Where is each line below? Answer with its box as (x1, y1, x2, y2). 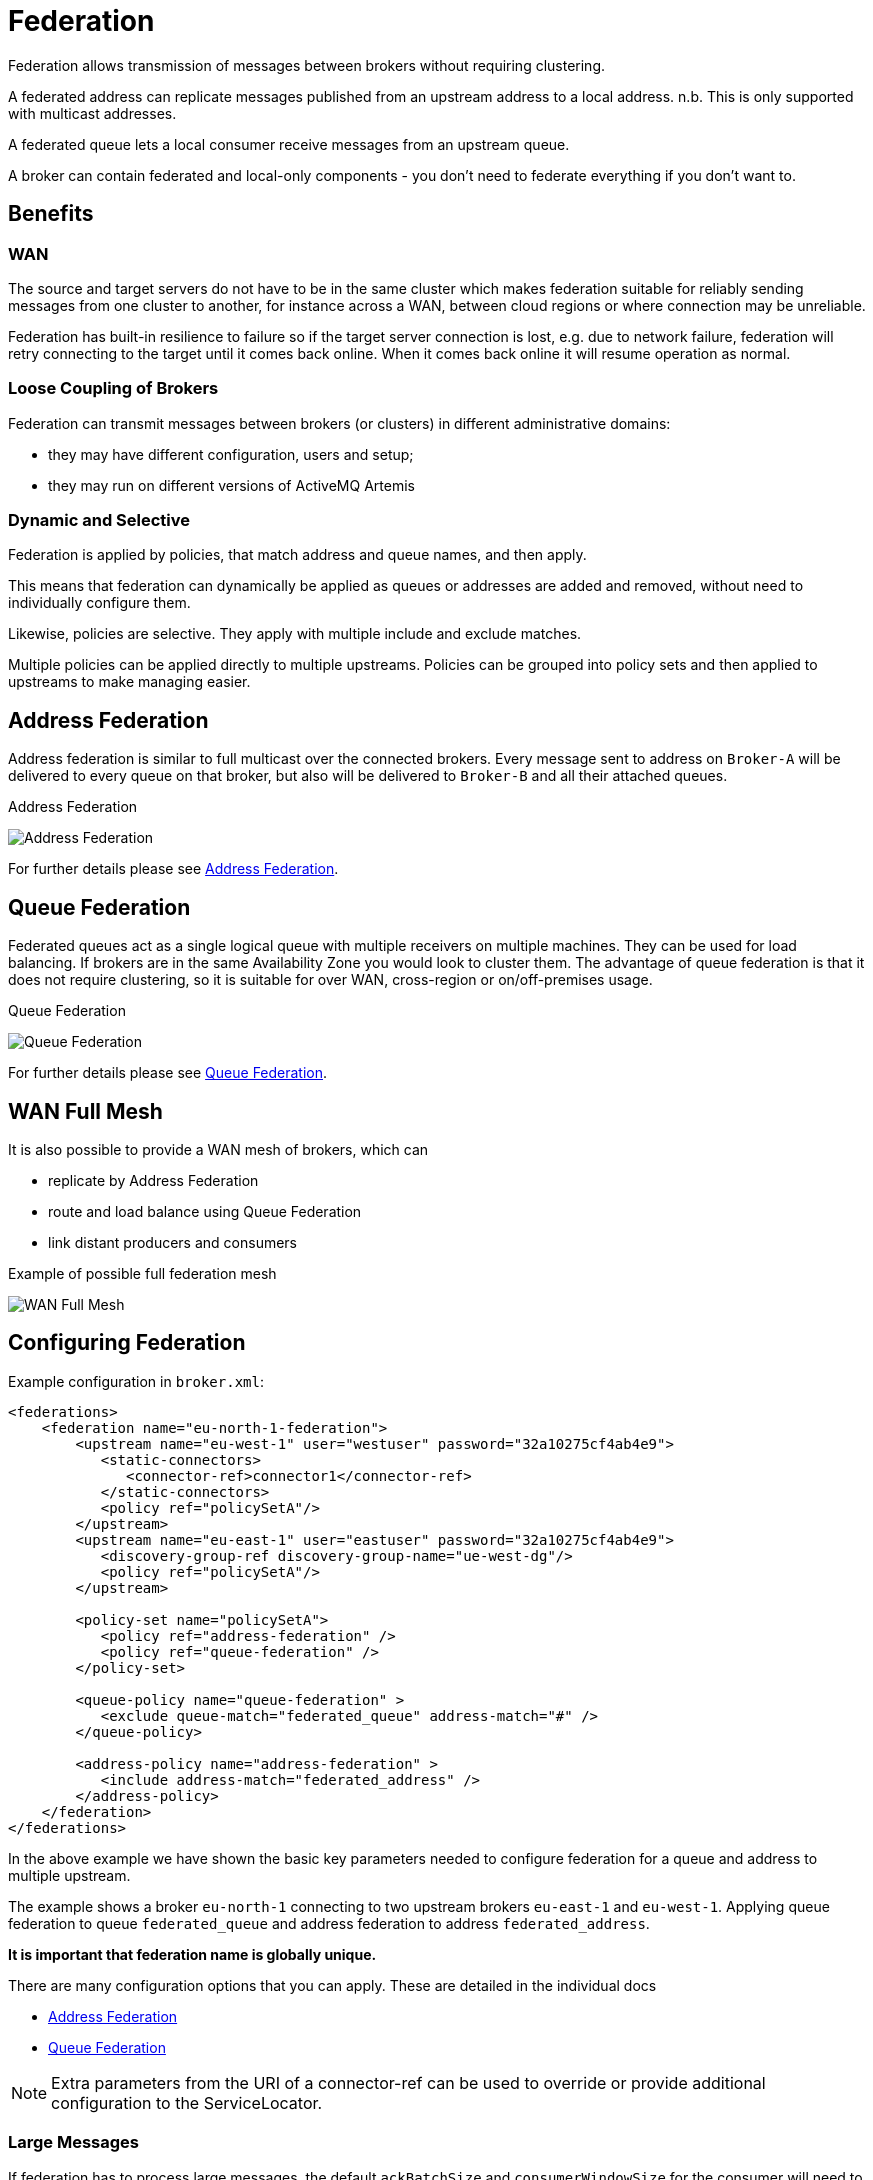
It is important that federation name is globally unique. (8, 1945, 377, 1963)
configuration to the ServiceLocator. (51, 2092, 323, 2113)
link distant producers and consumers (48, 1234, 297, 1251)
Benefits (8, 201, 94, 227)
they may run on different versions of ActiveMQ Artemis (48, 476, 415, 494)
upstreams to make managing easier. (8, 673, 251, 691)
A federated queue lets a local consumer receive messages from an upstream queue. (8, 135, 570, 153)
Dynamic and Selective (8, 510, 191, 531)
